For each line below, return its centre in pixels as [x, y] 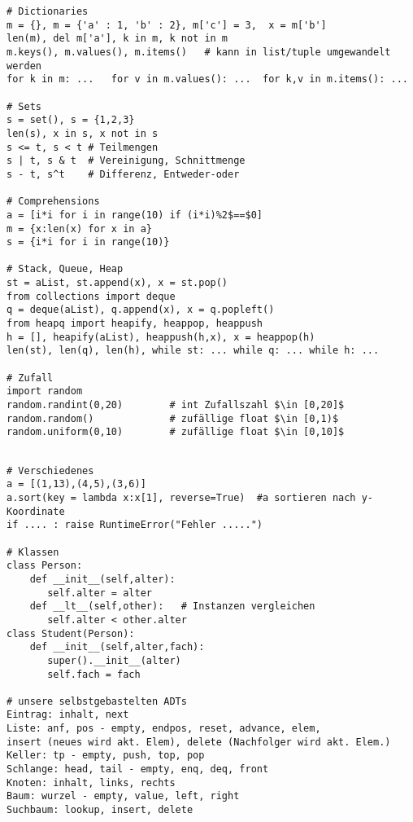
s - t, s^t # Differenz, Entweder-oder [123, 174]
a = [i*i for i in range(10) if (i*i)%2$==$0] [135, 215]
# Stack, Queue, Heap [65, 269]
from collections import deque [91, 296]
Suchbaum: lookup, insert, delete [100, 810]
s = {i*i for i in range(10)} [88, 242]
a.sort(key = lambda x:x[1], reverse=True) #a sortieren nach [181, 497]
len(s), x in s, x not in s [83, 133]
